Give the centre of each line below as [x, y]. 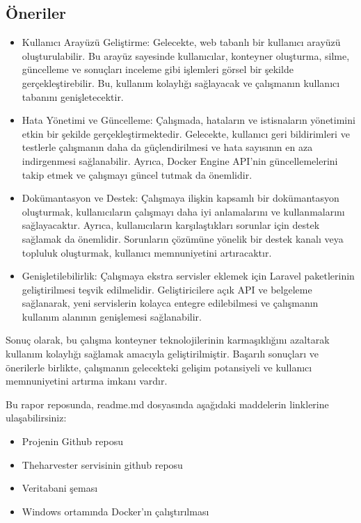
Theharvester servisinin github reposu [102, 464]
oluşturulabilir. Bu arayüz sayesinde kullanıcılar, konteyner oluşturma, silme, [186, 55]
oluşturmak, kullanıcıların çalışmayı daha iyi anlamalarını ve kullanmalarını [183, 211]
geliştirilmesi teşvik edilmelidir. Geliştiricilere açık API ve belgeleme [167, 289]
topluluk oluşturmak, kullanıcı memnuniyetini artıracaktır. [147, 252]
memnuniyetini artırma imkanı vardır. [87, 381]
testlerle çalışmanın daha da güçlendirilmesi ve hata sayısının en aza [167, 147]
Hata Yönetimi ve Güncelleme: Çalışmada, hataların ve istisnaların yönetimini [188, 120]
